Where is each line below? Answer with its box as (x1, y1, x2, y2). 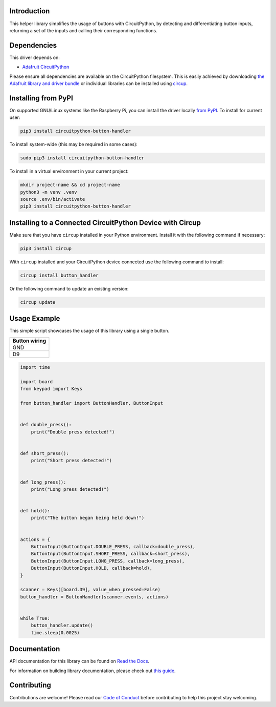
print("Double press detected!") (31, 429, 115, 435)
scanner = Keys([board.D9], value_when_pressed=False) (20, 587, 160, 593)
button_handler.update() (31, 622, 94, 629)
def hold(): (20, 508, 51, 514)
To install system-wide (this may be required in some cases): (9, 141, 138, 148)
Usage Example (9, 314, 60, 323)
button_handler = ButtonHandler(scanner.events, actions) (20, 594, 169, 599)
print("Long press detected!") (31, 486, 109, 492)
